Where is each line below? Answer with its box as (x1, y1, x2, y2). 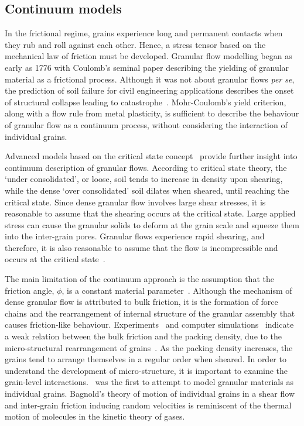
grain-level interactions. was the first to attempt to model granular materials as (5, 376, 293, 388)
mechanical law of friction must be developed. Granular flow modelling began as (5, 50, 292, 62)
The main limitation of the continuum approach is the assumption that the (5, 273, 274, 285)
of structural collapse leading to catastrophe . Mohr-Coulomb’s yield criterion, (5, 95, 286, 108)
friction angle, (5, 284, 54, 296)
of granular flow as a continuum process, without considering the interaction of (5, 118, 288, 130)
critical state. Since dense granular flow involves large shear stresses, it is (5, 195, 266, 208)
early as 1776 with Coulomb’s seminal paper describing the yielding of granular (5, 61, 289, 73)
